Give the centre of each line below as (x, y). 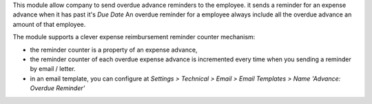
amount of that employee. (49, 24)
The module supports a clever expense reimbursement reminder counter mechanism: (134, 37)
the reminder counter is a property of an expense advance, (114, 50)
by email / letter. (53, 69)
